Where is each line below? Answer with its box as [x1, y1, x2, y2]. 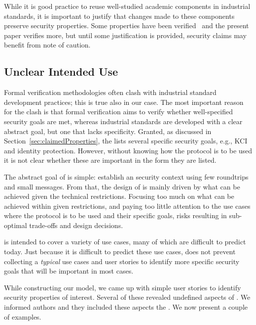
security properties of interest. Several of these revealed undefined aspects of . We [4, 292, 251, 302]
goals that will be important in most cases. [4, 266, 134, 276]
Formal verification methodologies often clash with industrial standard [4, 87, 217, 97]
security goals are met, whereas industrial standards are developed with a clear [4, 116, 243, 126]
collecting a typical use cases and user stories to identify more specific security [4, 256, 240, 266]
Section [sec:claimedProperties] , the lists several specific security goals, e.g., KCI [4, 136, 248, 146]
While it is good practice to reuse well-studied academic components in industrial [4, 1, 251, 11]
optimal [4, 220, 27, 230]
